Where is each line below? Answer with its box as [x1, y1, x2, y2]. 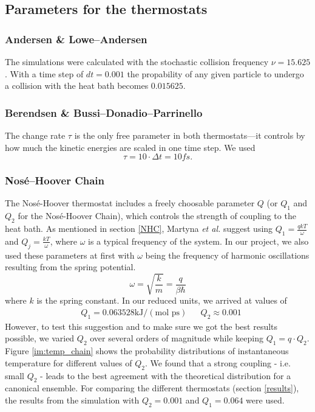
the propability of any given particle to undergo [127, 67, 304, 80]
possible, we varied [5, 332, 75, 344]
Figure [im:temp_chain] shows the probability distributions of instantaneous [5, 344, 289, 357]
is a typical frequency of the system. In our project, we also [88, 234, 309, 247]
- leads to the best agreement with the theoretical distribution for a [40, 369, 291, 382]
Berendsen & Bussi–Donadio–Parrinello [5, 105, 203, 120]
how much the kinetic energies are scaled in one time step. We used [5, 141, 256, 153]
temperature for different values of [5, 356, 132, 369]
